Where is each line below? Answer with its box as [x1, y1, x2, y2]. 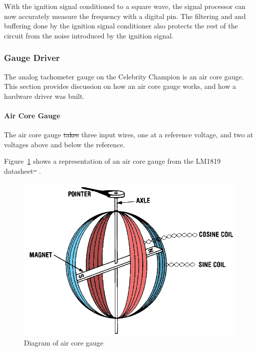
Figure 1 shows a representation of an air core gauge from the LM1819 [4, 156, 221, 166]
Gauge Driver [4, 51, 60, 64]
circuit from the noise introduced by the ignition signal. [4, 30, 174, 40]
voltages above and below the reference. [4, 139, 125, 149]
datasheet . [4, 165, 41, 176]
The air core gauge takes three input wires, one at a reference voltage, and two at [4, 129, 254, 140]
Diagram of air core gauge [24, 338, 103, 348]
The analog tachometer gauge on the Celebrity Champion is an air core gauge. [4, 71, 244, 81]
